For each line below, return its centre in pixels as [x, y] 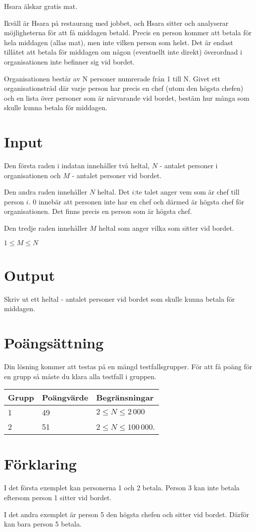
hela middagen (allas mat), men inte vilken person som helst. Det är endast [119, 42]
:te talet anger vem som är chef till [187, 192]
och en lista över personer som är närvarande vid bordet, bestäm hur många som [127, 98]
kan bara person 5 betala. [43, 524]
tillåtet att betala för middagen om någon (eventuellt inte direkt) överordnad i [123, 52]
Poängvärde [65, 398]
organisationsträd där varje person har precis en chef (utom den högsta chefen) [124, 88]
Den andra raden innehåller [46, 192]
